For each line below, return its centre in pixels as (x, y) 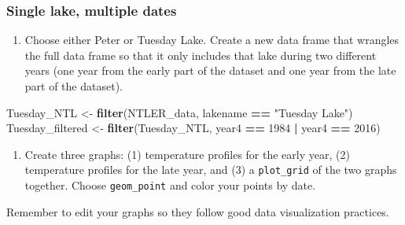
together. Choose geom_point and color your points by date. (170, 185)
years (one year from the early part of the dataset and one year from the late (210, 70)
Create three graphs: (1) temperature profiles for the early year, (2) (187, 154)
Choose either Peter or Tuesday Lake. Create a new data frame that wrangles (212, 40)
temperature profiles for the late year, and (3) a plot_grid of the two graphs (211, 170)
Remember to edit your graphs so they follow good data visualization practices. (198, 211)
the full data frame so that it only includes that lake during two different (201, 55)
